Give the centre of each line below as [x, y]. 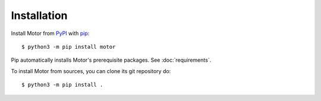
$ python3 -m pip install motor [69, 47]
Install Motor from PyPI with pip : [50, 33]
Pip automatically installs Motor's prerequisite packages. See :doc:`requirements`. [111, 60]
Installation [39, 15]
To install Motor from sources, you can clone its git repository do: [91, 71]
